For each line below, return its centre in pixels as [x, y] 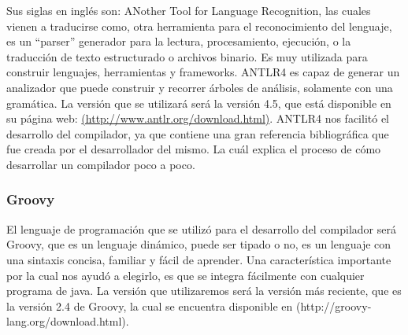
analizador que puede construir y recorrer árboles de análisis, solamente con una [200, 87]
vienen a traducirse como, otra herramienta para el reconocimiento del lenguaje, [199, 26]
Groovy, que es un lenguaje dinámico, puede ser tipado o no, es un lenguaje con [199, 244]
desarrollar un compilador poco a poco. [101, 164]
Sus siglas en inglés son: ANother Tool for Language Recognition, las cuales [189, 10]
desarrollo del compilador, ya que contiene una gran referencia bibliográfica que [198, 133]
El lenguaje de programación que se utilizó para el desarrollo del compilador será [201, 228]
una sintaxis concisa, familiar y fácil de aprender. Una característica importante [199, 259]
